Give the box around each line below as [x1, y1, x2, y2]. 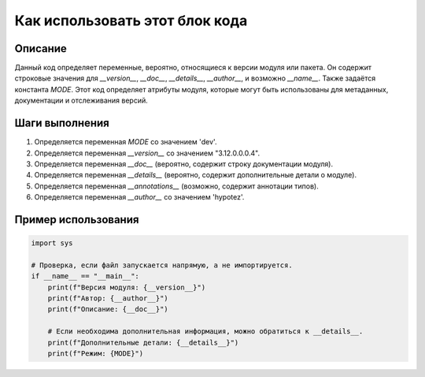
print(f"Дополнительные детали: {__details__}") [47, 338, 239, 347]
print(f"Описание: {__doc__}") [47, 304, 168, 314]
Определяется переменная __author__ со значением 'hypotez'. [34, 192, 245, 202]
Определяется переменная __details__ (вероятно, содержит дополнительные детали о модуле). [34, 170, 357, 180]
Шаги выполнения [14, 117, 109, 130]
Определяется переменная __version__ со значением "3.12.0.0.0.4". [34, 148, 261, 158]
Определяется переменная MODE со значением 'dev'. [34, 137, 217, 147]
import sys [31, 239, 73, 248]
